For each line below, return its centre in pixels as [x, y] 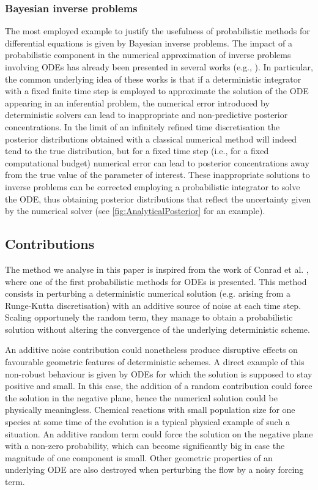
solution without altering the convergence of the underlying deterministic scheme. [157, 329]
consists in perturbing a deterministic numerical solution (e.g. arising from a [148, 293]
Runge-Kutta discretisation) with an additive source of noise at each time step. [153, 305]
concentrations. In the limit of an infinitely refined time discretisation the [142, 126]
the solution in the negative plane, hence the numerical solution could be [141, 397]
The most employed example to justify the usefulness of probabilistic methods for [157, 31]
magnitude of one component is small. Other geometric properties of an [139, 457]
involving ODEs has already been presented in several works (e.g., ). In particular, [159, 67]
